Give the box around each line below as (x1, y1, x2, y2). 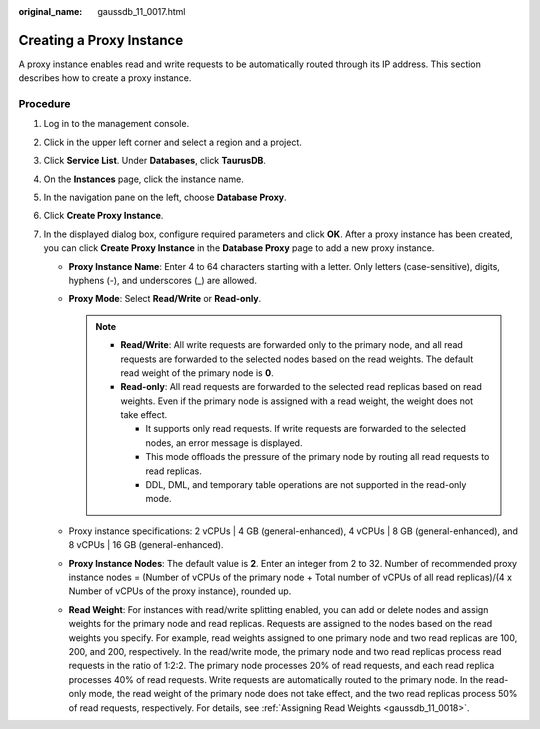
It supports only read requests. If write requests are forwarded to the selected (145, 423, 467, 435)
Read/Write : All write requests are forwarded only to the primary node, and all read (120, 339, 464, 351)
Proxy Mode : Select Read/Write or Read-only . (68, 293, 262, 305)
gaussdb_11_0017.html (97, 6, 186, 17)
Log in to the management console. (43, 118, 190, 130)
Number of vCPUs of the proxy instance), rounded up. (68, 585, 292, 597)
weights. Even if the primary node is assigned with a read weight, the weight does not (120, 395, 474, 407)
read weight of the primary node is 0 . (120, 366, 274, 379)
